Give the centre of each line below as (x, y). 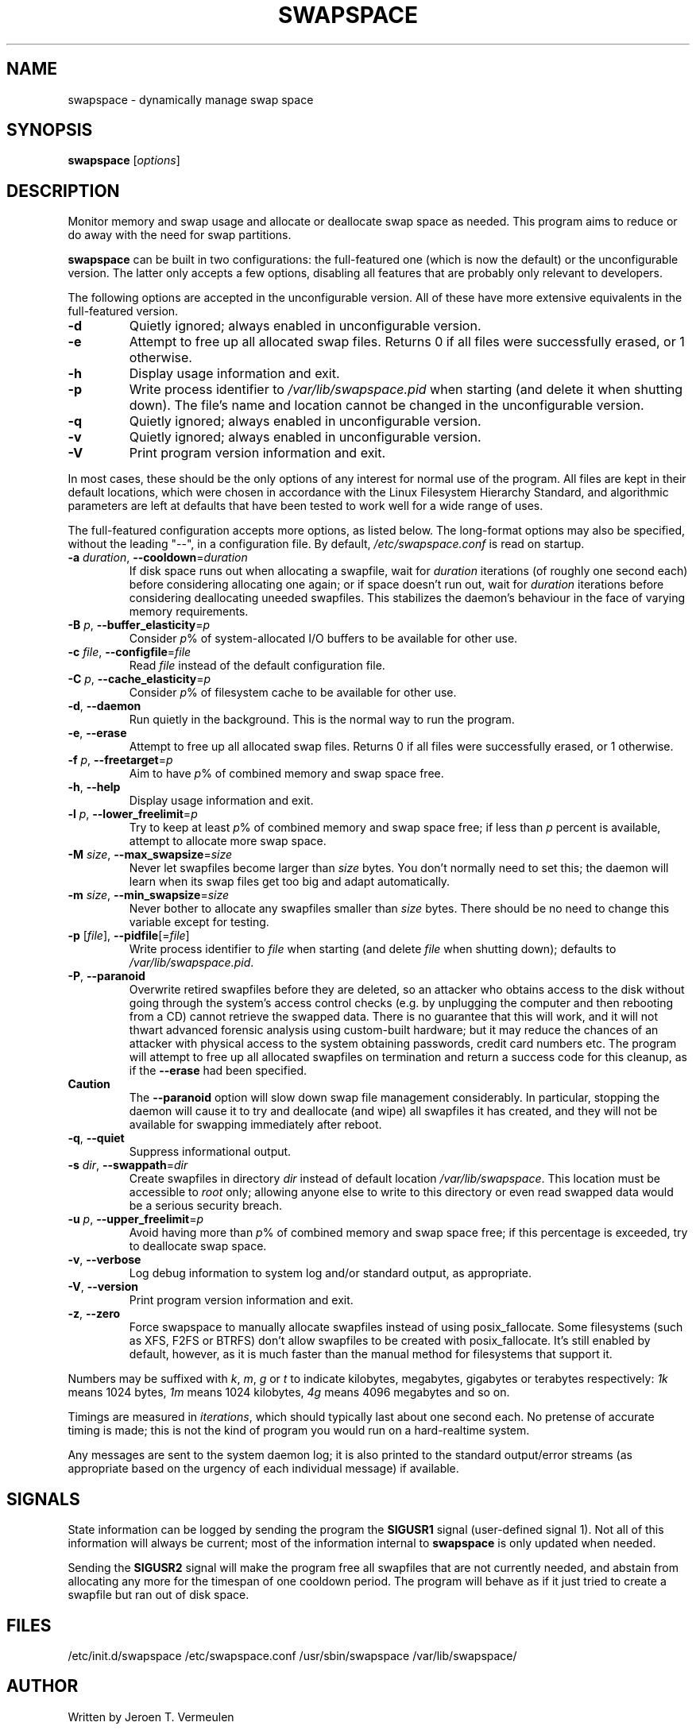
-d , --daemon (104, 706)
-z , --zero (94, 1314)
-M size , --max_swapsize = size (150, 855)
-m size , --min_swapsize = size (149, 895)
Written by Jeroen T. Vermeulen (151, 1716)
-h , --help (94, 787)
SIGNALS (43, 1499)
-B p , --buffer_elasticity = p (139, 625)
